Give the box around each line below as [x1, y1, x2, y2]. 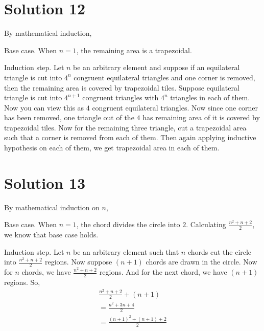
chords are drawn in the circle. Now [146, 256, 257, 267]
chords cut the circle [187, 246, 252, 257]
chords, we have [21, 267, 71, 277]
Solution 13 [4, 172, 86, 193]
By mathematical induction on [4, 202, 100, 212]
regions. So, [4, 277, 40, 288]
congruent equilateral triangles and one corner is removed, [74, 72, 255, 82]
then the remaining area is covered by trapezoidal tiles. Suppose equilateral [4, 82, 239, 93]
